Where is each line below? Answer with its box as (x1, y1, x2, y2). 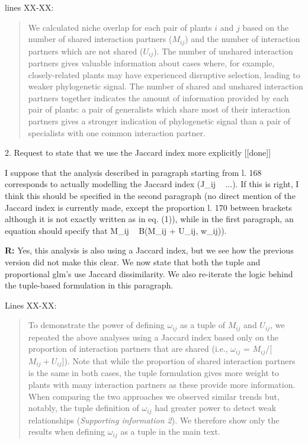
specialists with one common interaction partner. (28, 126, 206, 139)
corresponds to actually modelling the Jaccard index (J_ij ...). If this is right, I (5, 178, 299, 190)
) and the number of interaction (185, 33, 300, 45)
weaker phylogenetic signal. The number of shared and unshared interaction (28, 80, 303, 92)
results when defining (28, 425, 105, 438)
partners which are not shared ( (28, 44, 143, 57)
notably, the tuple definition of (28, 402, 139, 414)
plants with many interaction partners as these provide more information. (28, 378, 296, 390)
